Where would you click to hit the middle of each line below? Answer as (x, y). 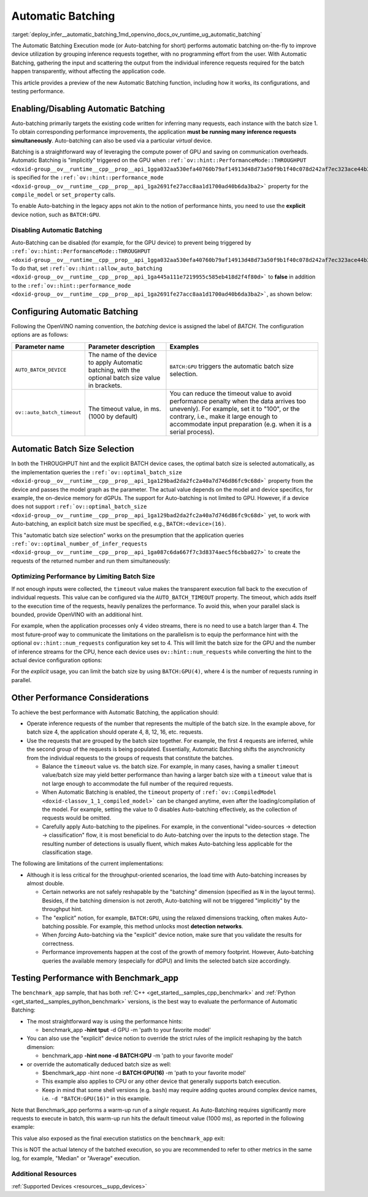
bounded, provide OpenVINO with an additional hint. (77, 614)
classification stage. (67, 852)
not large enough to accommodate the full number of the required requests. (137, 783)
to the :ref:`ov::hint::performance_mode (71, 285)
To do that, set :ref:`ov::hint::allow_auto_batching (87, 268)
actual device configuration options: (57, 660)
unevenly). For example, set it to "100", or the (235, 409)
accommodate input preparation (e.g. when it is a (241, 424)
